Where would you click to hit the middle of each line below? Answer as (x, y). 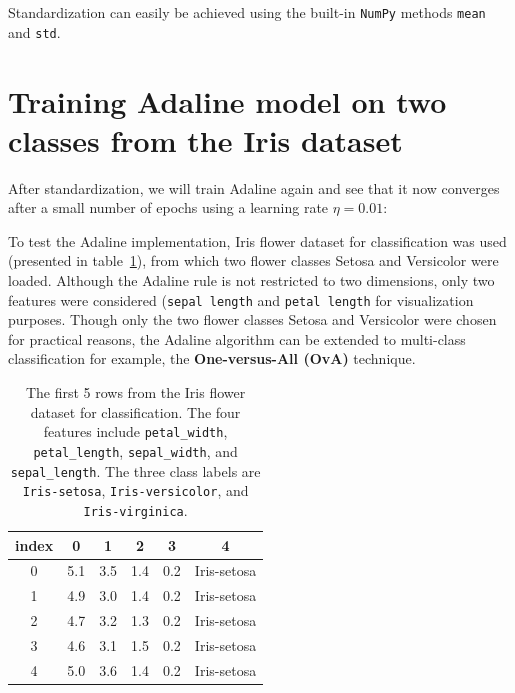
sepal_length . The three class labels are (135, 470)
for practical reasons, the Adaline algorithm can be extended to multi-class (237, 338)
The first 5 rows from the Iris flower (135, 392)
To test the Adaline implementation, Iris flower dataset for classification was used (257, 240)
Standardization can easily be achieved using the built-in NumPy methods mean (247, 12)
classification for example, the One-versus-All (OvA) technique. (212, 358)
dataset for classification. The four (135, 411)
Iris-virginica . (135, 509)
